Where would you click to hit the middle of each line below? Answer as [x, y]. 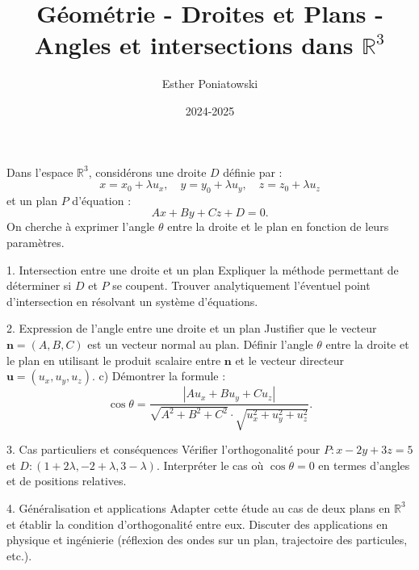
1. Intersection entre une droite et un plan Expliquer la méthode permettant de [203, 269]
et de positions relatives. [67, 481]
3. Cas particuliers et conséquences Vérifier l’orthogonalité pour [163, 449]
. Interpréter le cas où [210, 465]
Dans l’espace [40, 172]
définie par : [253, 172]
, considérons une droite [147, 172]
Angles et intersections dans [194, 45]
